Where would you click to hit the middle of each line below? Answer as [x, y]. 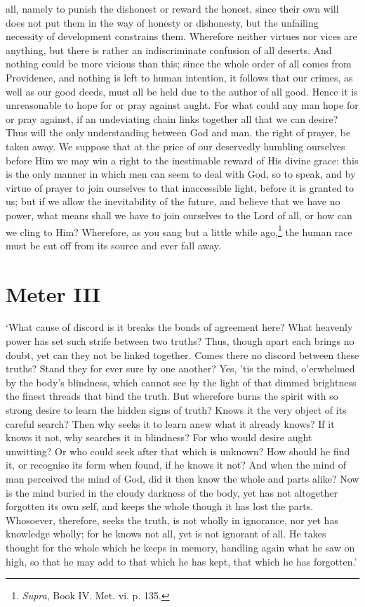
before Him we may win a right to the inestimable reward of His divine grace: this [182, 160]
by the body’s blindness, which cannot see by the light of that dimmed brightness [181, 382]
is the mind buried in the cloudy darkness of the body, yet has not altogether [172, 492]
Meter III [53, 293]
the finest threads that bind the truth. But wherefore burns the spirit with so [172, 396]
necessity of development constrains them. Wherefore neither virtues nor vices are [181, 36]
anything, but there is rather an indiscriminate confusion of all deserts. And [169, 50]
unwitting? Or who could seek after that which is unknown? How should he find [178, 451]
